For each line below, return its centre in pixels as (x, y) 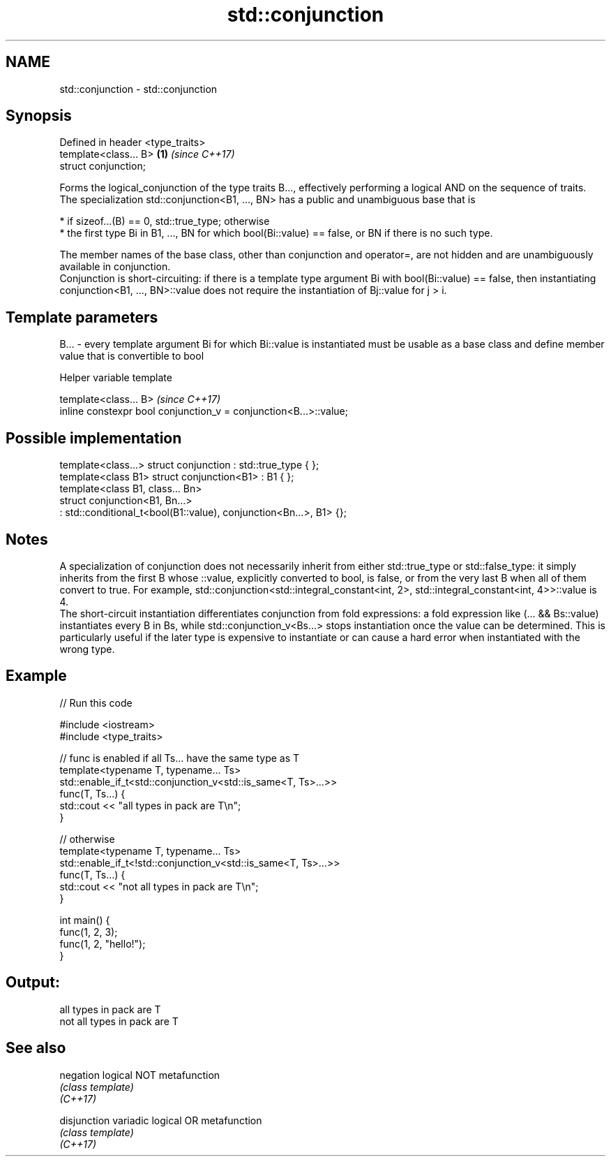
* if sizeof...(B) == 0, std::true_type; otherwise (165, 221)
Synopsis (39, 116)
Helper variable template (116, 378)
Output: (33, 983)
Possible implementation (94, 438)
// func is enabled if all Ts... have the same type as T (180, 758)
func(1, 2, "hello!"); (103, 943)
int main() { (85, 920)
